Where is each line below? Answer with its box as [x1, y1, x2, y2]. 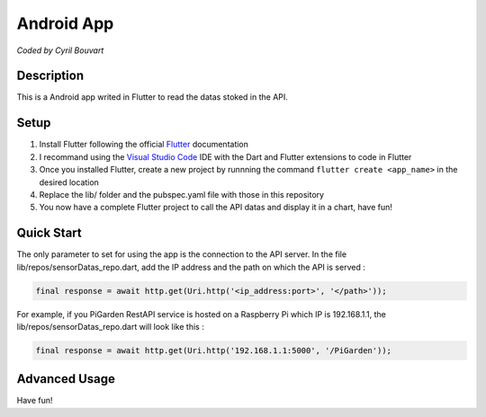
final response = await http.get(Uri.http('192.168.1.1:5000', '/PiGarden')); [35, 345, 391, 355]
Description [16, 68, 85, 84]
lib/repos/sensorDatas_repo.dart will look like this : [16, 321, 204, 332]
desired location [39, 176, 99, 188]
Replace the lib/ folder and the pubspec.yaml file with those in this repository [39, 189, 324, 200]
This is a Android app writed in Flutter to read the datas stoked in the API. [16, 92, 288, 102]
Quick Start [16, 226, 82, 241]
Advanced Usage [16, 371, 116, 386]
